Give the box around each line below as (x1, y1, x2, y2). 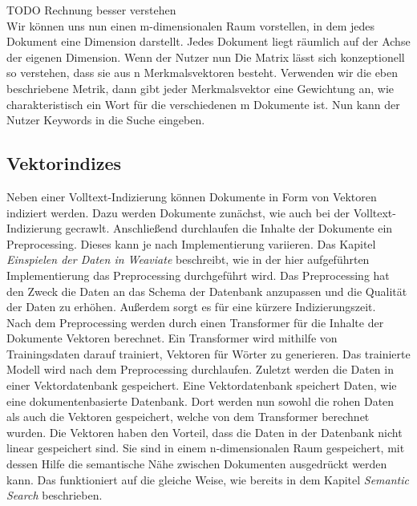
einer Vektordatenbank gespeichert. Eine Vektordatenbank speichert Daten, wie (6, 377, 397, 394)
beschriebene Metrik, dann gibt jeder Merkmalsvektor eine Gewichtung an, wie (6, 79, 395, 96)
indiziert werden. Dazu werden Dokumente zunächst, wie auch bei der (6, 204, 350, 221)
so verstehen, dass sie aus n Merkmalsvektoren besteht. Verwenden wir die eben (6, 64, 399, 81)
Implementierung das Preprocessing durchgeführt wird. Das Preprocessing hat (6, 266, 390, 283)
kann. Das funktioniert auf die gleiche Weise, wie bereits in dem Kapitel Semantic (6, 471, 409, 488)
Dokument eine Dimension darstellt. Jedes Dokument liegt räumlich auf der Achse (6, 33, 411, 50)
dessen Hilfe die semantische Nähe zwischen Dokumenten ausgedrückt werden (6, 455, 387, 472)
